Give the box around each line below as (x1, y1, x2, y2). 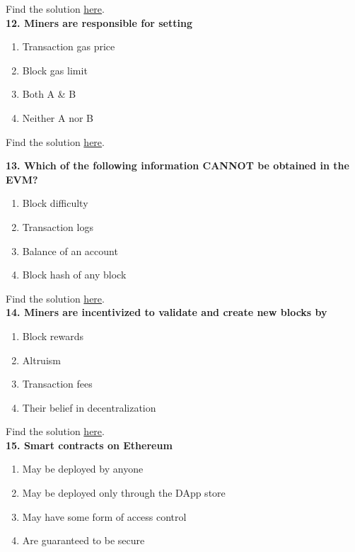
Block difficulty (22, 196, 88, 210)
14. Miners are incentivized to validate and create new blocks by (6, 305, 327, 320)
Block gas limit (22, 62, 88, 77)
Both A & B (22, 86, 76, 101)
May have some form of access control (22, 509, 187, 524)
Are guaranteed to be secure (22, 533, 145, 548)
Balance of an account (22, 243, 118, 258)
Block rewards (22, 328, 84, 343)
